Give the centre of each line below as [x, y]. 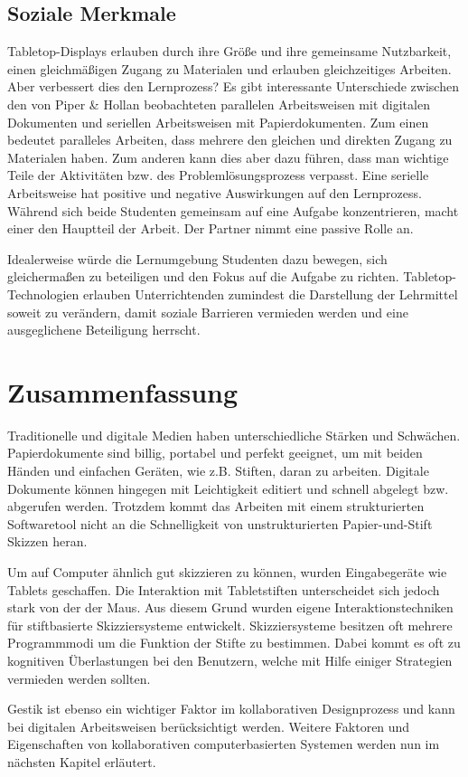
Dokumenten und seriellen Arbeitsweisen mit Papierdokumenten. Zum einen [218, 122]
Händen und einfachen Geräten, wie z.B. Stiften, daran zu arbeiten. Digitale [218, 471]
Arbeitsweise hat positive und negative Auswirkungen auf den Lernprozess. [215, 192]
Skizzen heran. [47, 541]
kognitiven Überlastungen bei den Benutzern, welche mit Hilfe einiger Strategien [230, 660]
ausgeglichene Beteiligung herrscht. [104, 330]
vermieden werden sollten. [79, 678]
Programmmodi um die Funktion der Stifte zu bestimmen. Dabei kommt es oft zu [234, 643]
